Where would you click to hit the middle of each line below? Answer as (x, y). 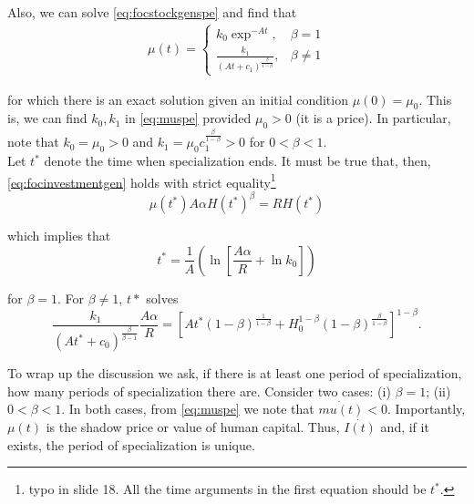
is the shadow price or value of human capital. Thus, (193, 427)
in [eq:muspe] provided (188, 118)
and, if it (405, 427)
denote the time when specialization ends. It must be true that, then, (237, 161)
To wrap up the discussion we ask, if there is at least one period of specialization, (235, 373)
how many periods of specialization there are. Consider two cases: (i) (199, 391)
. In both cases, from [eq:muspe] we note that (188, 409)
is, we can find (47, 118)
